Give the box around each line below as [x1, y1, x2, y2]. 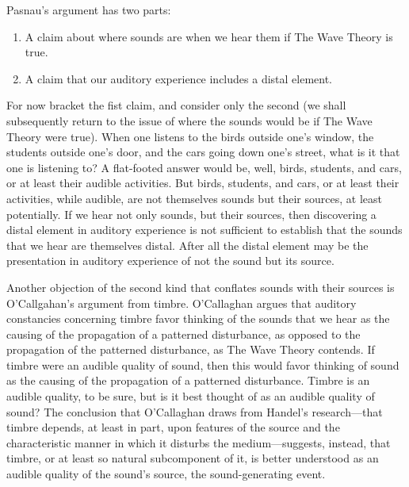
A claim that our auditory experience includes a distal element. [25, 70, 333, 86]
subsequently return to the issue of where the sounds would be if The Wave [6, 112, 373, 128]
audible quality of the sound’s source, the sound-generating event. [6, 466, 326, 482]
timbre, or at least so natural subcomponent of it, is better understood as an [6, 450, 379, 466]
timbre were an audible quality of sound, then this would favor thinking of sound [6, 356, 399, 373]
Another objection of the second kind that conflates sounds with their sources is [6, 278, 395, 295]
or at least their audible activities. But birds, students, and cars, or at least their [6, 174, 399, 191]
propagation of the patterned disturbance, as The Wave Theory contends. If [6, 341, 375, 358]
